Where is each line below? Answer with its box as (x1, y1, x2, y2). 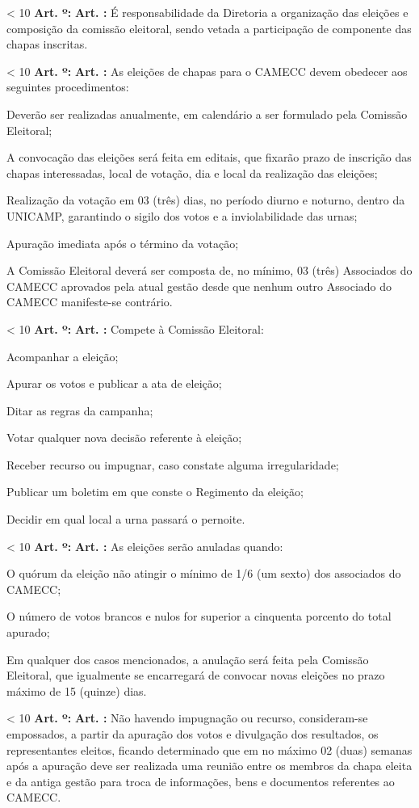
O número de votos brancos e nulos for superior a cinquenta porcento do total (6, 608, 392, 625)
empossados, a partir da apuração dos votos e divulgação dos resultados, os (6, 726, 379, 742)
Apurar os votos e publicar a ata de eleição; (6, 375, 222, 392)
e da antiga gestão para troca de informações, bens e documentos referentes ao (6, 772, 395, 789)
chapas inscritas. (6, 36, 88, 53)
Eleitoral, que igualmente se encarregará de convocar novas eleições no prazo (6, 667, 385, 684)
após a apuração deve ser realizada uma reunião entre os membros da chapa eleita (6, 757, 413, 774)
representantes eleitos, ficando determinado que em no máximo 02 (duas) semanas (6, 741, 413, 758)
